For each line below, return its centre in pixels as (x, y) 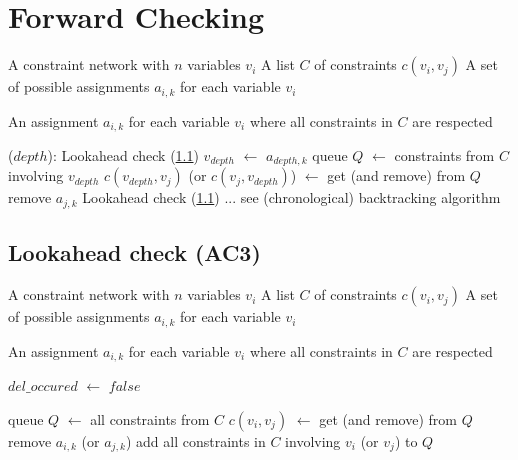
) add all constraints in (195, 440)
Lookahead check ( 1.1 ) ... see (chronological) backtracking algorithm (291, 197)
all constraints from (150, 418)
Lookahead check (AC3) (134, 252)
